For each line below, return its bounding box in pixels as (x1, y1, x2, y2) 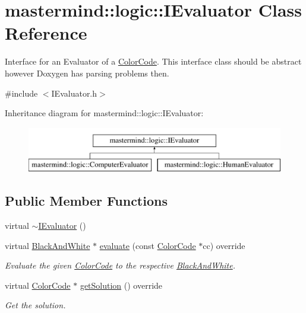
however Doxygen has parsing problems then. (5, 66, 169, 79)
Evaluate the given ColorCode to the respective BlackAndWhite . (5, 259, 236, 272)
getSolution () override (80, 279, 163, 291)
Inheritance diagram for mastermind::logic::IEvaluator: (5, 107, 204, 119)
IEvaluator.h (51, 87, 97, 99)
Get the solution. (5, 299, 66, 311)
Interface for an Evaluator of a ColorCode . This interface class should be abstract (5, 55, 302, 68)
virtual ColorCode (5, 279, 71, 291)
